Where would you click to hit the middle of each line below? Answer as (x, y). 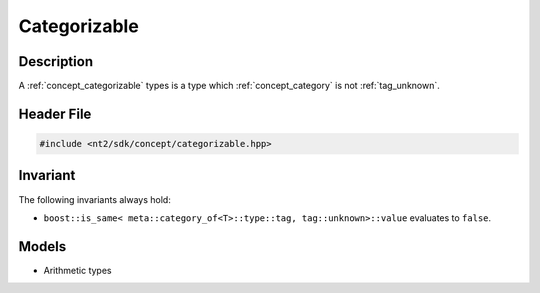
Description (56, 61)
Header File (55, 113)
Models (42, 246)
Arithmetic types (77, 270)
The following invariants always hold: (95, 199)
